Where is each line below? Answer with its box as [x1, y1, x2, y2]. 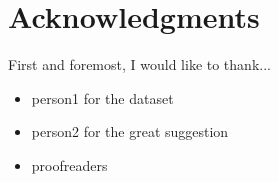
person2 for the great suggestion [31, 121, 229, 142]
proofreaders [31, 154, 108, 175]
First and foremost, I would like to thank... [8, 54, 271, 75]
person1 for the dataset [31, 87, 174, 108]
